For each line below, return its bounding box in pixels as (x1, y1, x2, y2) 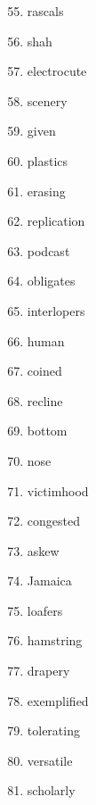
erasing (27, 181, 66, 200)
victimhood (27, 481, 89, 500)
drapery (27, 661, 70, 680)
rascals (27, 2, 64, 20)
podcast (27, 241, 70, 260)
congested (27, 511, 80, 530)
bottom (27, 421, 68, 440)
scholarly (27, 781, 76, 800)
